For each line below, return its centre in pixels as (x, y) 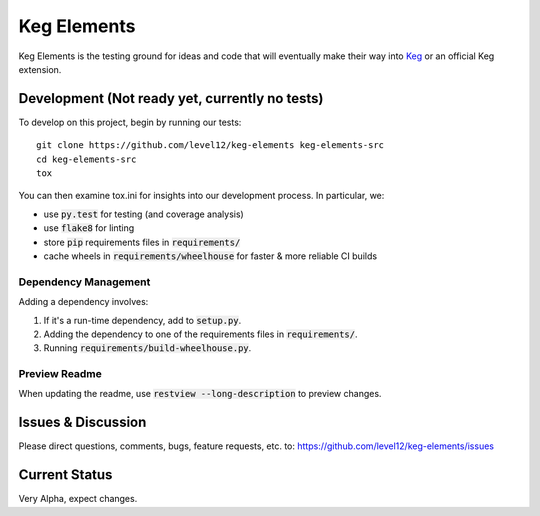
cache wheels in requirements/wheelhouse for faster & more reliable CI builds (210, 256)
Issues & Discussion (82, 422)
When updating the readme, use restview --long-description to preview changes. (200, 394)
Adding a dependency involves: (83, 302)
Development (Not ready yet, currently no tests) (171, 98)
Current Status (65, 475)
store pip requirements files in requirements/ (142, 242)
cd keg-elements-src (86, 159)
